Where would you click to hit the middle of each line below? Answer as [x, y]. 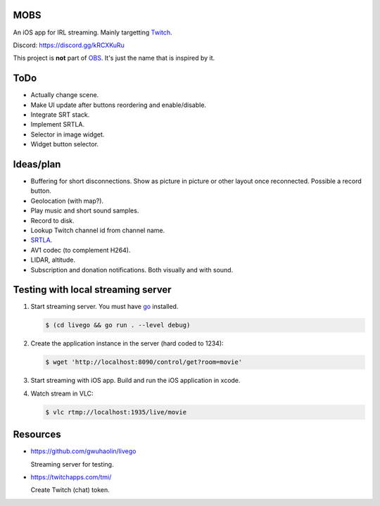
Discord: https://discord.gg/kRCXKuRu [69, 45]
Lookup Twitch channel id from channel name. [98, 230]
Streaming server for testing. [72, 464]
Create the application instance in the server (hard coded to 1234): [127, 343]
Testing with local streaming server [92, 290]
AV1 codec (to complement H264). [81, 250]
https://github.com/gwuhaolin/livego [83, 451]
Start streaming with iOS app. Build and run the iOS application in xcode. [135, 381]
